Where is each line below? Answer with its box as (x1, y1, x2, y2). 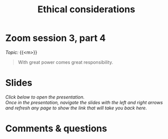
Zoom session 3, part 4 (5, 32, 106, 44)
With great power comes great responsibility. (17, 59, 114, 65)
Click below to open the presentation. (5, 94, 85, 100)
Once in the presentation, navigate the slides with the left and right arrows (5, 99, 163, 105)
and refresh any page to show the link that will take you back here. (5, 105, 147, 111)
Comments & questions (5, 123, 107, 134)
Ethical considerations (38, 4, 135, 15)
